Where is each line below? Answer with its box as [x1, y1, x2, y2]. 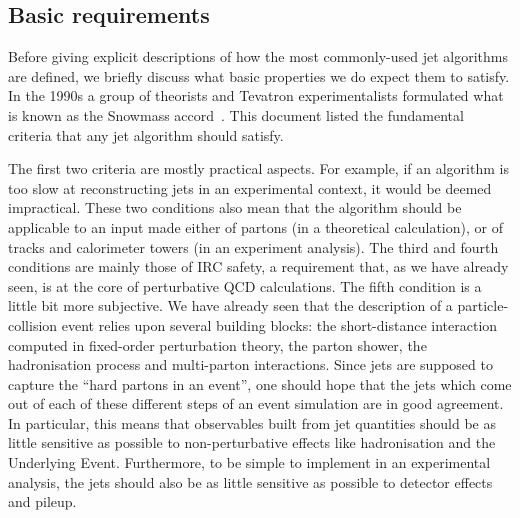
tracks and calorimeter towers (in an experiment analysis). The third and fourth [8, 236, 499, 257]
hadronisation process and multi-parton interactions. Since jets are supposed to [8, 354, 493, 375]
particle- [457, 295, 509, 316]
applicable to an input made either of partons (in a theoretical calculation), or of [8, 216, 503, 237]
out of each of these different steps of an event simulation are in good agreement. [8, 393, 504, 414]
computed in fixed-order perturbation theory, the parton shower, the [8, 334, 427, 355]
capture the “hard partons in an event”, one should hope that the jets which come [8, 373, 512, 394]
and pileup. [8, 491, 77, 512]
